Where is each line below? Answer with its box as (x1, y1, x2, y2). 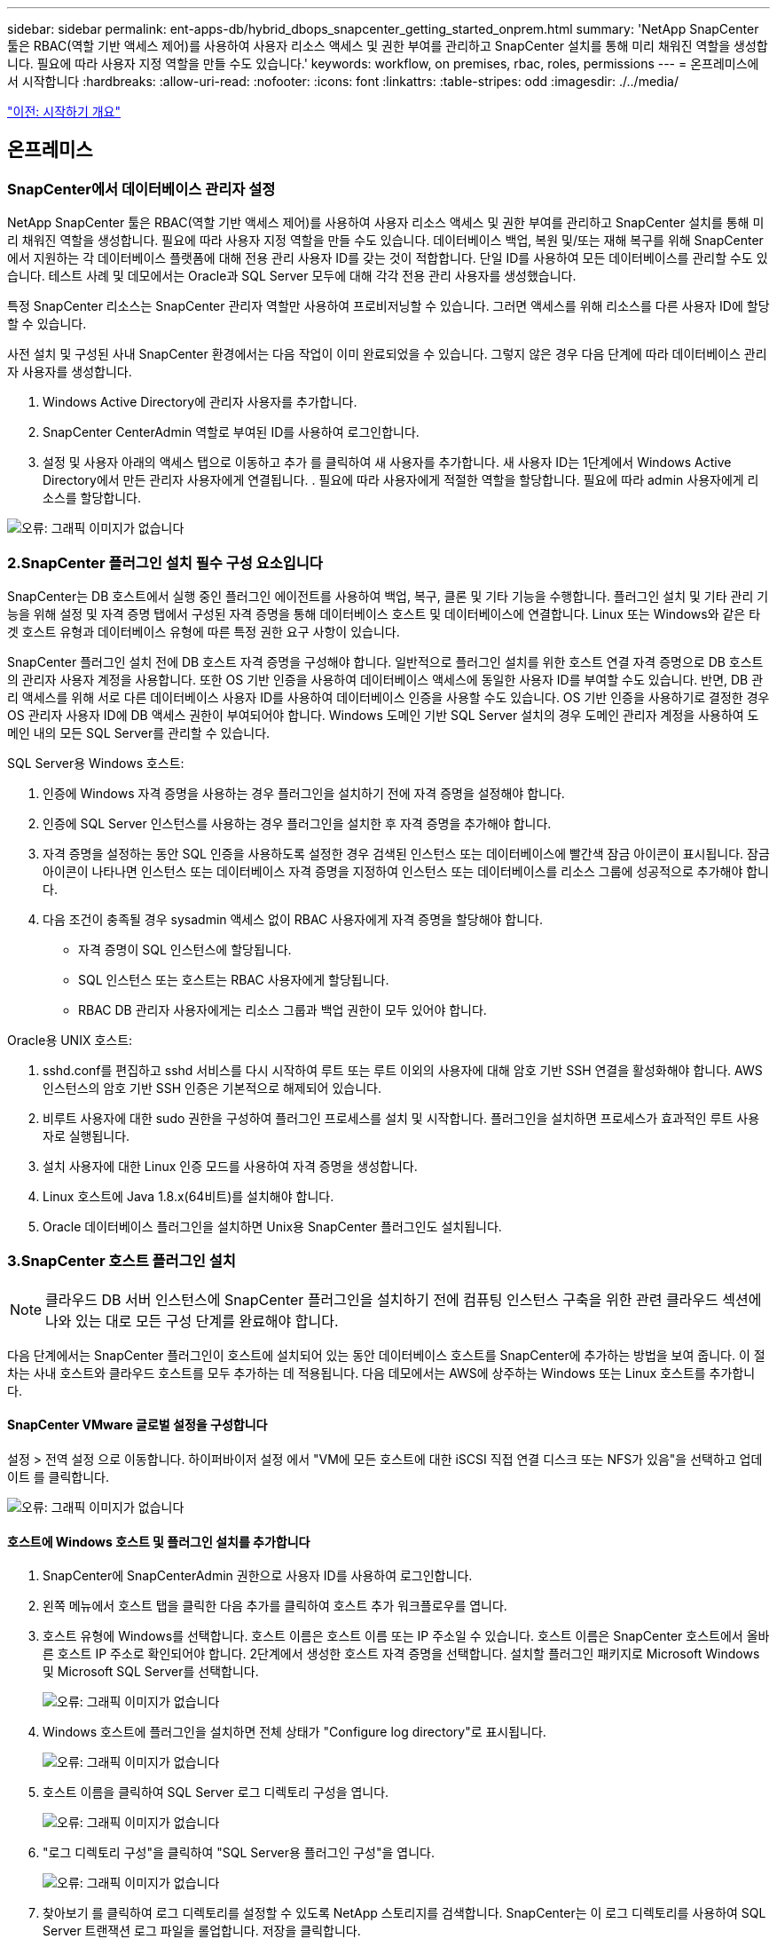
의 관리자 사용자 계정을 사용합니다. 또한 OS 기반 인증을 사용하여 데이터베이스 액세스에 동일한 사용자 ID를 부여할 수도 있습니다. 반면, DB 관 (7, 671, 764, 687)
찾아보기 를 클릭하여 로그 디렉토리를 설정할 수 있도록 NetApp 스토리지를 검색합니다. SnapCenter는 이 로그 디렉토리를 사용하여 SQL (43, 1905, 766, 1921)
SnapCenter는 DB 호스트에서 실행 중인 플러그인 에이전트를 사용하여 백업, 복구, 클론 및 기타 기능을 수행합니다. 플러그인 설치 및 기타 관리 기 (7, 588, 769, 604)
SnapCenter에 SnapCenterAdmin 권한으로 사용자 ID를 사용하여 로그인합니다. (43, 1568, 473, 1584)
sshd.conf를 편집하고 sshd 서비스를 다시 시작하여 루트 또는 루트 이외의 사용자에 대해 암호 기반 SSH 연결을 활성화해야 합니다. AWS (43, 1062, 763, 1078)
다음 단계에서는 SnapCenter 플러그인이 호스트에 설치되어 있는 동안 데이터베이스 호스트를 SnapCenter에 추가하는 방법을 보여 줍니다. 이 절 (7, 1347, 765, 1363)
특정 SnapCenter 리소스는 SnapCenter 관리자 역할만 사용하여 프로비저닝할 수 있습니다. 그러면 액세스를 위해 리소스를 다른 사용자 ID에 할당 (7, 298, 770, 314)
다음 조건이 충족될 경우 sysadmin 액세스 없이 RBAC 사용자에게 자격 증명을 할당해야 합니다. (43, 911, 544, 927)
